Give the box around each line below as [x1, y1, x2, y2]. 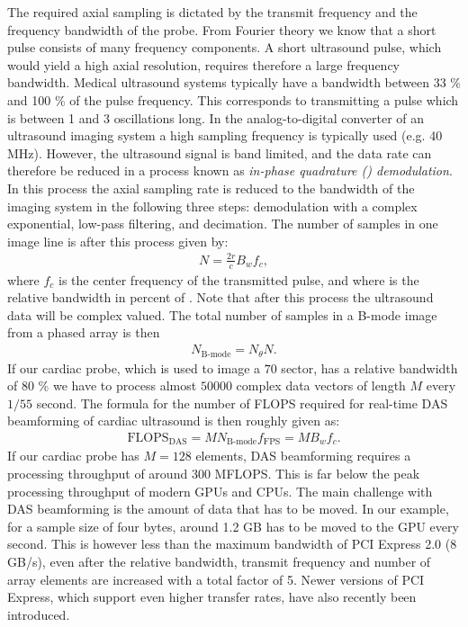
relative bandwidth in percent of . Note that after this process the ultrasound [7, 288, 434, 307]
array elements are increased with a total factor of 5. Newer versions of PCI [7, 569, 425, 588]
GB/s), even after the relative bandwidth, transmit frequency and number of [7, 551, 431, 570]
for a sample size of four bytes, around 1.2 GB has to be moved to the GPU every [7, 516, 459, 535]
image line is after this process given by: [7, 231, 229, 250]
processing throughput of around [7, 464, 188, 482]
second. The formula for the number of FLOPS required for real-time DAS [36, 393, 448, 412]
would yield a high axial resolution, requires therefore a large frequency [7, 55, 400, 74]
